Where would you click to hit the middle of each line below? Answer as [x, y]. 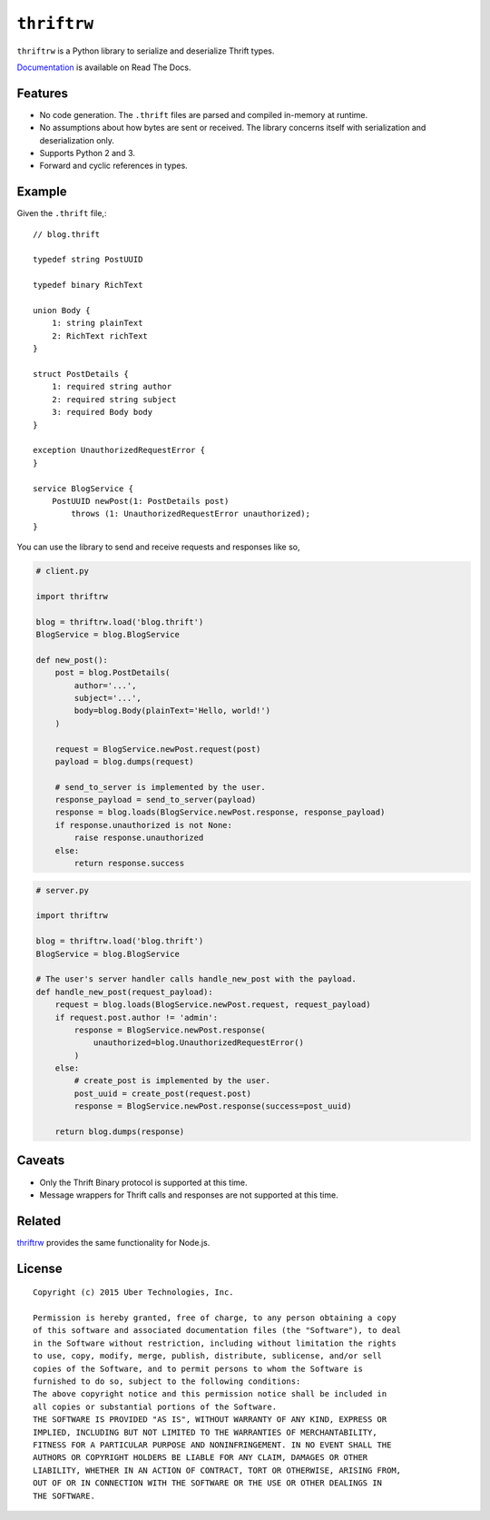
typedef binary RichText [88, 285]
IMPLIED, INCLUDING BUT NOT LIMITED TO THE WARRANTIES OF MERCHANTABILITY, [205, 1432]
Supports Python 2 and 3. [88, 153]
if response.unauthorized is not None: [144, 825]
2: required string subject [114, 399]
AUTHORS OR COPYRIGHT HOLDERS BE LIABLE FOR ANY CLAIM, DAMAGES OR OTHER [201, 1458]
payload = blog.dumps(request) [124, 761]
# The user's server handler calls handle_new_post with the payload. [196, 979]
